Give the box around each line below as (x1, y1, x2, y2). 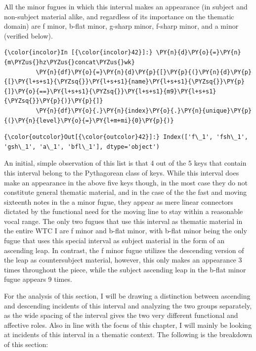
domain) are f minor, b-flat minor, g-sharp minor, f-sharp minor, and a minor (4, 21, 239, 31)
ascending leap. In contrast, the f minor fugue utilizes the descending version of (4, 245, 244, 255)
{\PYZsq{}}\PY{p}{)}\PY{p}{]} (4, 97, 103, 105)
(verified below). (4, 30, 53, 41)
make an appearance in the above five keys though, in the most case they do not (4, 177, 248, 187)
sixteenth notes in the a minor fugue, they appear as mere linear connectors (4, 196, 233, 207)
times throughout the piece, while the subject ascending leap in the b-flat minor (4, 264, 246, 274)
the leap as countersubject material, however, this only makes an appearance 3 (4, 255, 242, 265)
